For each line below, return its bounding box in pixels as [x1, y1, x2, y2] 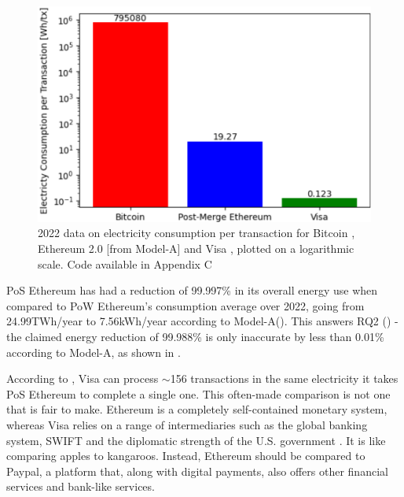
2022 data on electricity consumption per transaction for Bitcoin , [38, 224, 355, 241]
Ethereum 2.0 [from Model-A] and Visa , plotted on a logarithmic [38, 240, 354, 257]
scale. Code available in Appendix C [38, 255, 212, 272]
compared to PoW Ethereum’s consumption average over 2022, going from [6, 297, 365, 313]
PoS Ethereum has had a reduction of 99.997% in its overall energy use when [6, 282, 378, 299]
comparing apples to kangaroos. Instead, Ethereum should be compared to [6, 447, 365, 464]
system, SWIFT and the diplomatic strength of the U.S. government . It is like [6, 432, 386, 448]
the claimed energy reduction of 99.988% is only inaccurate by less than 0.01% [6, 328, 384, 345]
